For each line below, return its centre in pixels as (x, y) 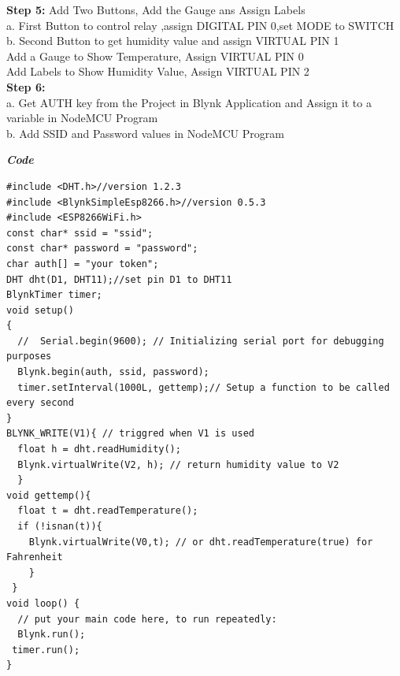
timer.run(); (46, 650)
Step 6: (26, 86)
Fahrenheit (35, 557)
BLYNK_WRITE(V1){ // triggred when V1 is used (130, 434)
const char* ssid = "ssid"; (80, 233)
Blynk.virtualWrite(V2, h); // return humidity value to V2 (178, 464)
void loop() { (43, 603)
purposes (29, 357)
